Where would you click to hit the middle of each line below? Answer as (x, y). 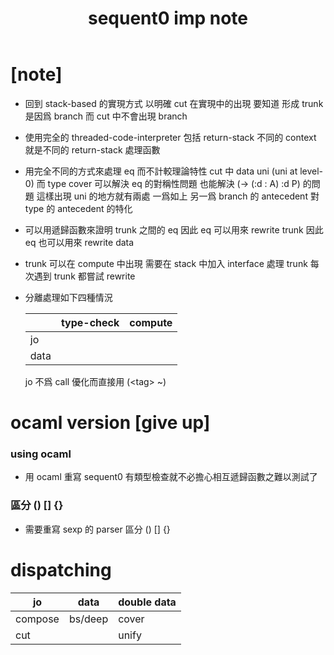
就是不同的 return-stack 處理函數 (92, 149)
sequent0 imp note (167, 18)
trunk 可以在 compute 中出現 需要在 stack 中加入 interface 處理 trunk (166, 263)
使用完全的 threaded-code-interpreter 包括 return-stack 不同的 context (170, 137)
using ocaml (41, 454)
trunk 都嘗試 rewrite (94, 276)
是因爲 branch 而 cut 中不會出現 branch (106, 116)
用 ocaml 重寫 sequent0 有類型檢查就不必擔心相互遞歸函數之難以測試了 (171, 477)
